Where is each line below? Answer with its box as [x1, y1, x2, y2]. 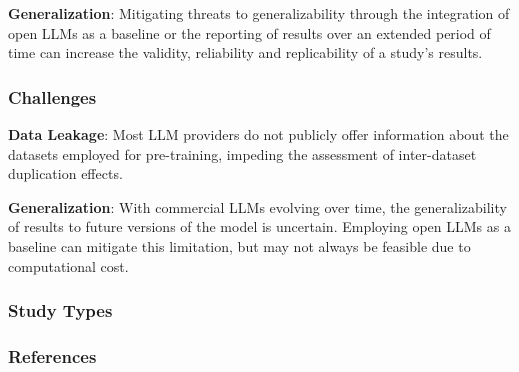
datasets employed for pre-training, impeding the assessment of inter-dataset [8, 143, 477, 164]
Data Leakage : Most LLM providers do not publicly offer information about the [8, 124, 509, 144]
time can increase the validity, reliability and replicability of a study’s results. [8, 42, 483, 63]
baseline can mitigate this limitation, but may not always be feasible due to [8, 235, 471, 256]
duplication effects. [8, 163, 123, 184]
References [8, 343, 97, 368]
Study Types [8, 298, 113, 323]
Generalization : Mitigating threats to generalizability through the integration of [8, 3, 510, 23]
